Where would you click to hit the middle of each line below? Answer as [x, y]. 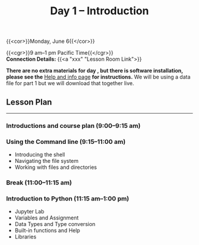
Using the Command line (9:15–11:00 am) [66, 142]
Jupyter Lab [29, 212]
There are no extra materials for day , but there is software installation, [95, 71]
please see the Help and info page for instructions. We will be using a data [98, 77]
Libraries [25, 237]
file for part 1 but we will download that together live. [70, 83]
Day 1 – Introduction [99, 11]
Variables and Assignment [46, 218]
